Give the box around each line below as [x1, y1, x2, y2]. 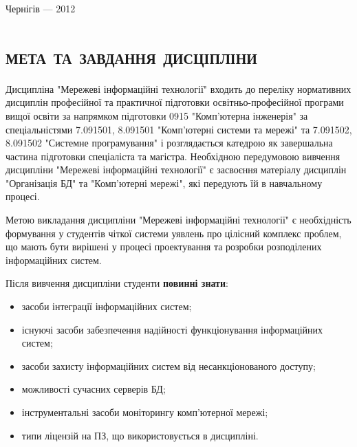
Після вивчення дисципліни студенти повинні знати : [6, 276, 228, 290]
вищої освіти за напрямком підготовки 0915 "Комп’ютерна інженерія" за [6, 108, 308, 122]
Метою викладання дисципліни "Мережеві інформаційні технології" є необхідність [6, 212, 351, 227]
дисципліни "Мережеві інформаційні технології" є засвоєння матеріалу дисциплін [6, 162, 347, 177]
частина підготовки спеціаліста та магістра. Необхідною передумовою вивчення [6, 149, 340, 163]
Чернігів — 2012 [6, 1, 76, 15]
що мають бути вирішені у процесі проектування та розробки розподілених [6, 239, 322, 254]
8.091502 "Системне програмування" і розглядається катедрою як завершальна [6, 135, 333, 150]
